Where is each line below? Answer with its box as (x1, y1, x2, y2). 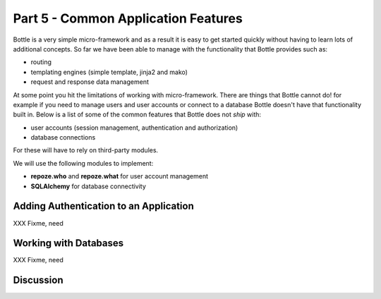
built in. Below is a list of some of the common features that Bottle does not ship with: (13, 110, 261, 119)
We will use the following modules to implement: (13, 159, 154, 167)
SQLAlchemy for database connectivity (30, 182, 146, 190)
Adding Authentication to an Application (13, 200, 194, 212)
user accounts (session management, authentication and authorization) (30, 123, 238, 132)
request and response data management (30, 78, 150, 86)
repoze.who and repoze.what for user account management (30, 172, 208, 181)
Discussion (13, 274, 64, 286)
